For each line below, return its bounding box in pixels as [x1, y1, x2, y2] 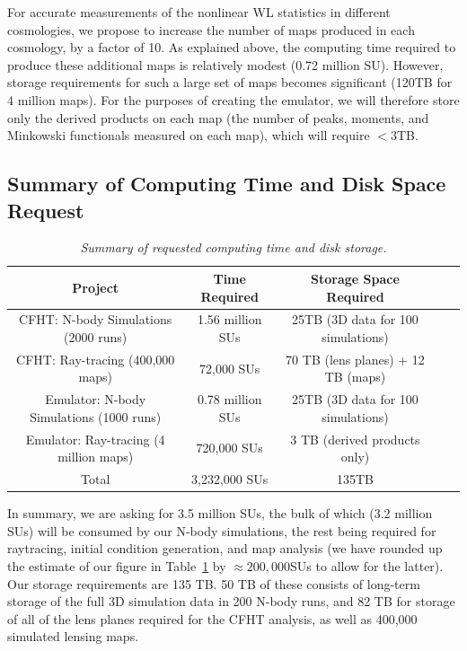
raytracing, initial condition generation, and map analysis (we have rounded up [7, 539, 443, 558]
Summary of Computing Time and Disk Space [7, 170, 446, 198]
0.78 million [197, 390, 262, 409]
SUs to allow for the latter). [290, 557, 444, 575]
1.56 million [197, 310, 262, 329]
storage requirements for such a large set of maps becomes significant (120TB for [7, 73, 453, 92]
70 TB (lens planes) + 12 [286, 349, 425, 368]
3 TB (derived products [290, 429, 420, 448]
